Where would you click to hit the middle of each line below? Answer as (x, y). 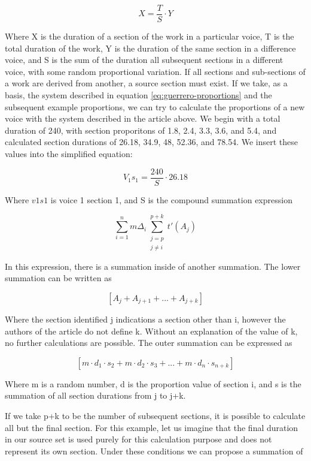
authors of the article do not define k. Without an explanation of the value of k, (151, 331)
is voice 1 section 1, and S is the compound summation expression (171, 199)
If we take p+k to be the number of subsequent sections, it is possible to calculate (155, 415)
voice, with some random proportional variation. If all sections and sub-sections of (155, 71)
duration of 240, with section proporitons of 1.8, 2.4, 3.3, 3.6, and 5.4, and (141, 130)
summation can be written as (58, 278)
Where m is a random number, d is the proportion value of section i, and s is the (153, 383)
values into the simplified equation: (69, 153)
